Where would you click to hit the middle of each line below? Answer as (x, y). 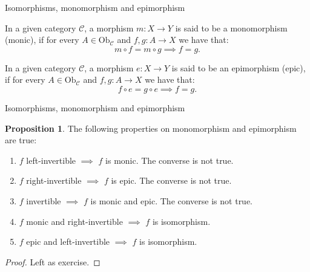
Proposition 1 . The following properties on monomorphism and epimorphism (151, 128)
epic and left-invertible (68, 241)
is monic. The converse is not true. (170, 160)
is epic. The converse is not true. (171, 180)
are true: (21, 140)
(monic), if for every (42, 40)
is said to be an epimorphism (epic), (239, 67)
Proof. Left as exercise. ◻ (53, 261)
